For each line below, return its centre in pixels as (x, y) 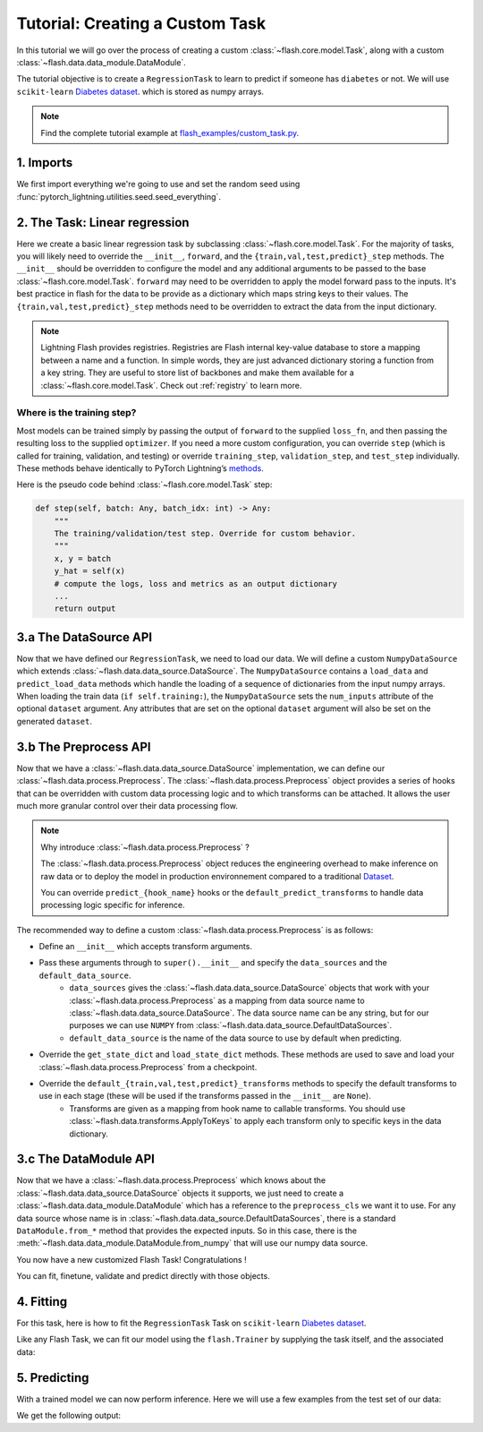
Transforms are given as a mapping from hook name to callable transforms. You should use (237, 1108)
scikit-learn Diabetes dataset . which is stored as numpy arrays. (140, 91)
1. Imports (45, 163)
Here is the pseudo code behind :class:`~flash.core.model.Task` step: (144, 484)
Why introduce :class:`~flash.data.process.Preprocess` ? (145, 847)
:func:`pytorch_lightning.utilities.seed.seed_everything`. (119, 196)
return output (85, 609)
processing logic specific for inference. (113, 905)
